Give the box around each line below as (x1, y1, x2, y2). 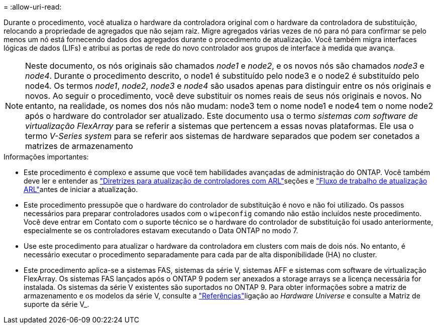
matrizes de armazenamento (25, 141, 133, 151)
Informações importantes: (4, 152, 89, 161)
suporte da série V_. (24, 300, 89, 308)
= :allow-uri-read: (4, 3, 62, 11)
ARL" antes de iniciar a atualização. (24, 185, 138, 194)
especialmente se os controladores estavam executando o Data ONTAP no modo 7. (24, 226, 298, 235)
